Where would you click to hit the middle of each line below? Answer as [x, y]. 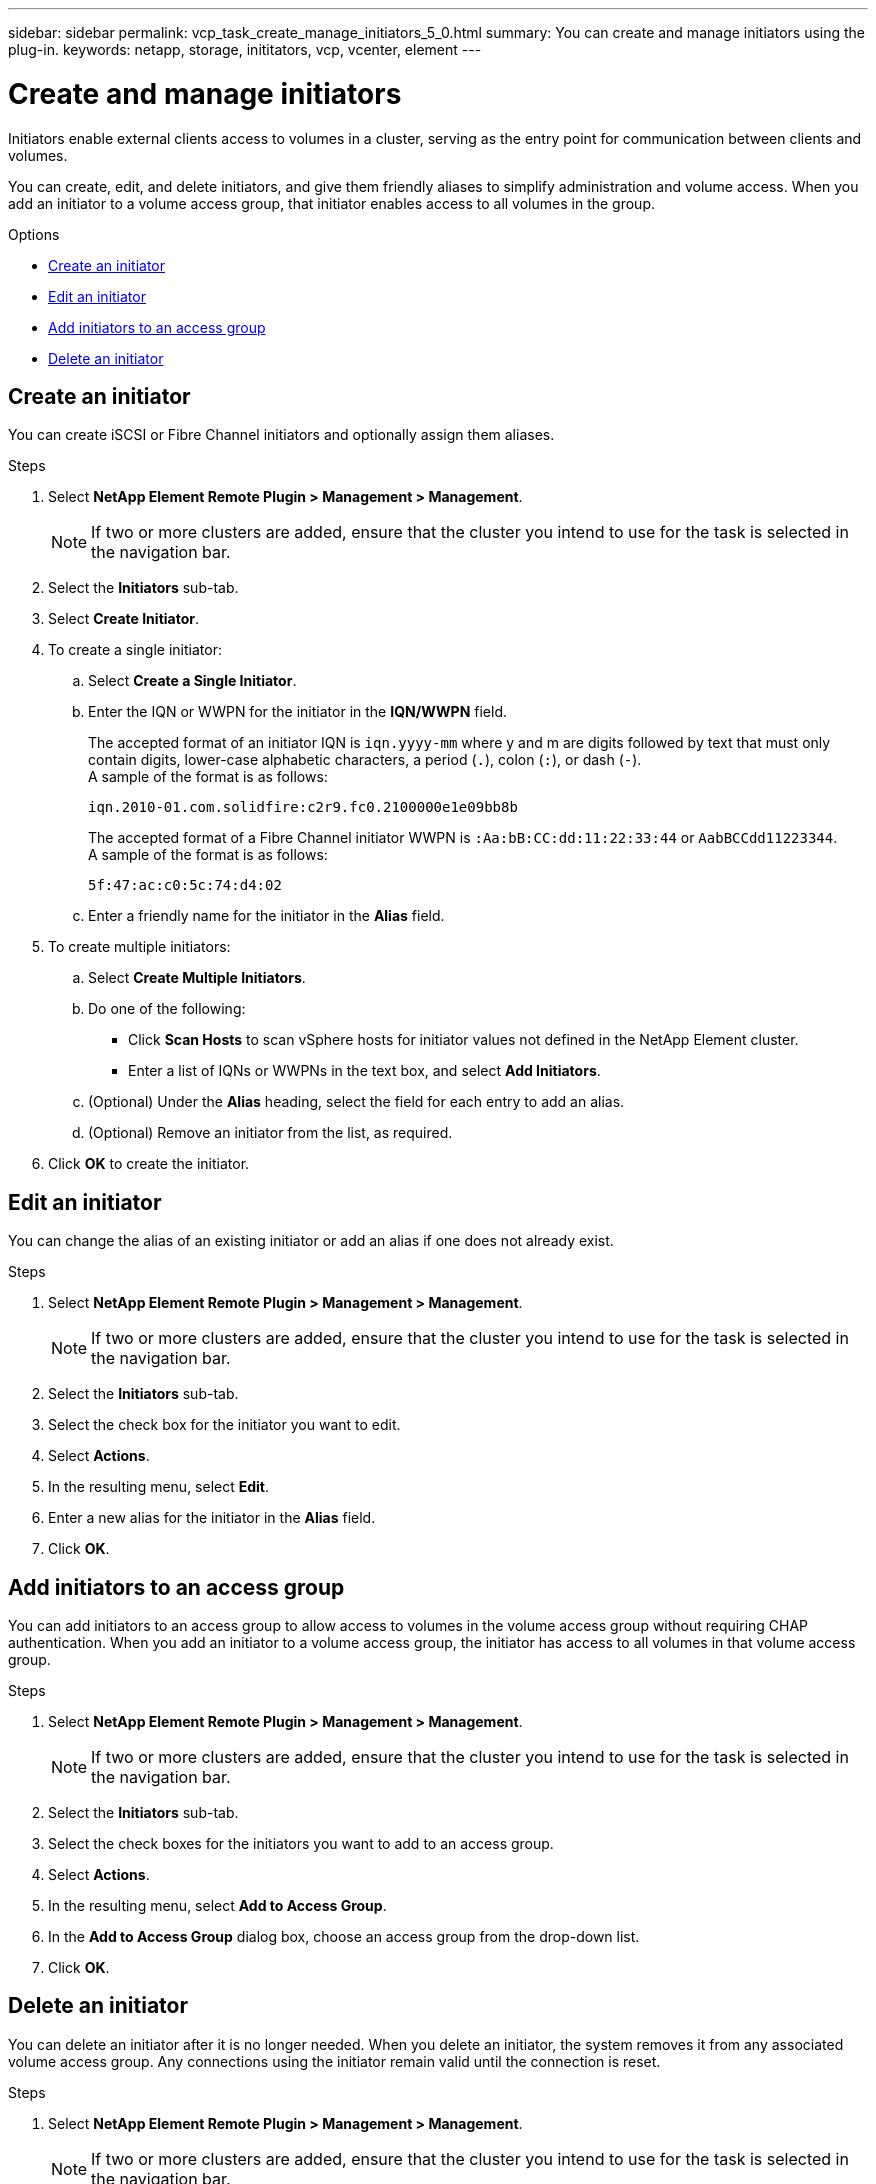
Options [34, 234]
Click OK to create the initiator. [149, 1164]
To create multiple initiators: [139, 947]
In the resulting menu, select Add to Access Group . [217, 1906]
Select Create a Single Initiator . [192, 681]
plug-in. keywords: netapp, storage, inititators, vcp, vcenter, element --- [245, 49]
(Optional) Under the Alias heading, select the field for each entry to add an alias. [356, 1102]
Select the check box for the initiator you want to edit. [224, 1425]
